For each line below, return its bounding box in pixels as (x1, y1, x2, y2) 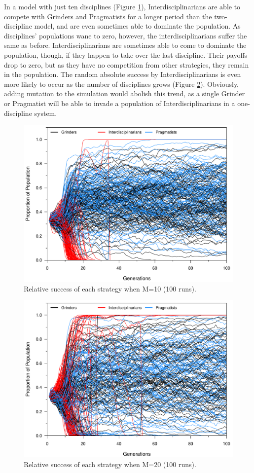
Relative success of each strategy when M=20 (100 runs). (24, 459, 196, 469)
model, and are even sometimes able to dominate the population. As (34, 21, 241, 31)
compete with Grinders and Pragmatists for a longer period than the (4, 11, 212, 21)
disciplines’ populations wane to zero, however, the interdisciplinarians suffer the (4, 30, 247, 40)
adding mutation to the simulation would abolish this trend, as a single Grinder (4, 88, 245, 99)
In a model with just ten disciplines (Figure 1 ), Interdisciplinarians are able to (4, 1, 241, 11)
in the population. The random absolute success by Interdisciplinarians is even (4, 69, 241, 79)
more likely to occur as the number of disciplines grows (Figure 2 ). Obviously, (4, 78, 239, 89)
